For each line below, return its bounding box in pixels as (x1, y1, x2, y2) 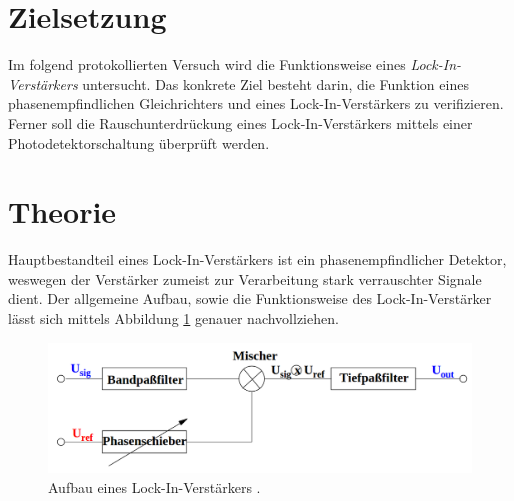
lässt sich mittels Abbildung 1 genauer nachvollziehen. (8, 308, 339, 328)
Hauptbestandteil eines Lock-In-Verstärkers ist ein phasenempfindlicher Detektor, (8, 249, 507, 270)
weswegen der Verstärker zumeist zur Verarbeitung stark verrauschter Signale (8, 268, 482, 289)
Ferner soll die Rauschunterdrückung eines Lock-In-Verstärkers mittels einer (8, 112, 473, 133)
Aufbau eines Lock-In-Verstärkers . (48, 476, 261, 497)
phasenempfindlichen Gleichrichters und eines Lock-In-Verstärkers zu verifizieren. (8, 93, 504, 114)
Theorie (8, 191, 117, 232)
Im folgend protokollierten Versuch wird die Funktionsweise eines (8, 54, 406, 75)
